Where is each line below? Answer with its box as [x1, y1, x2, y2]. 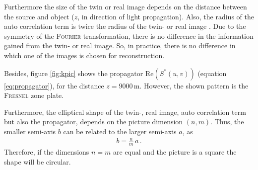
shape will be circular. [4, 156, 71, 167]
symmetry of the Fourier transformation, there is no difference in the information [4, 30, 254, 41]
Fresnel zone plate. [4, 90, 64, 100]
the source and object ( [4, 11, 74, 21]
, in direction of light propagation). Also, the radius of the [77, 11, 254, 21]
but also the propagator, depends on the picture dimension [4, 116, 183, 127]
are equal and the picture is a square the [113, 146, 237, 157]
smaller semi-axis [4, 126, 56, 136]
